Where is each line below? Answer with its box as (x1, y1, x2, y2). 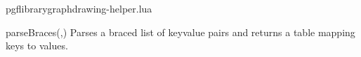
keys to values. (6, 38, 68, 53)
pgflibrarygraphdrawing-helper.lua (6, 1, 152, 15)
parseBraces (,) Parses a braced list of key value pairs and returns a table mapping (6, 24, 355, 39)
